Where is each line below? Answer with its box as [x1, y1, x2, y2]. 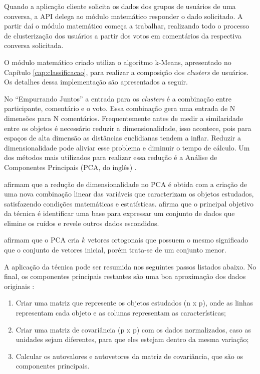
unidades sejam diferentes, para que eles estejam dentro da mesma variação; [16, 334, 249, 344]
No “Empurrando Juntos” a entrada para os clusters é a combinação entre [4, 93, 231, 103]
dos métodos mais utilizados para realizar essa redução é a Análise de [4, 152, 217, 162]
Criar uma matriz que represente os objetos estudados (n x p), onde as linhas [16, 297, 253, 308]
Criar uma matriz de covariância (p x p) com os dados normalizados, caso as [16, 324, 251, 334]
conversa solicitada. [4, 40, 64, 50]
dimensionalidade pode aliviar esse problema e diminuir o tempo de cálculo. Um [4, 142, 250, 152]
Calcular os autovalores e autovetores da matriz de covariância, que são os [16, 350, 243, 361]
